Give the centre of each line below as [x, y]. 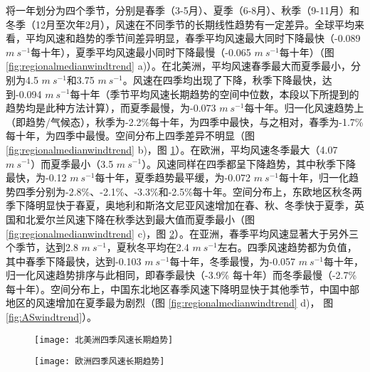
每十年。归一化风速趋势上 [304, 108]
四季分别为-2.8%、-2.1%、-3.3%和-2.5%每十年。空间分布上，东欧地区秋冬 [184, 191]
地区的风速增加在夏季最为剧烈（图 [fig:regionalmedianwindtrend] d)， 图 [170, 303]
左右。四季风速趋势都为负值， [287, 247]
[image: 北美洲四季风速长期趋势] [104, 340]
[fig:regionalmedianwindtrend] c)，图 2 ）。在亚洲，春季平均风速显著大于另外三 [182, 233]
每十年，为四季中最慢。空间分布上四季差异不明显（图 [130, 135]
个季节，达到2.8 [42, 247]
